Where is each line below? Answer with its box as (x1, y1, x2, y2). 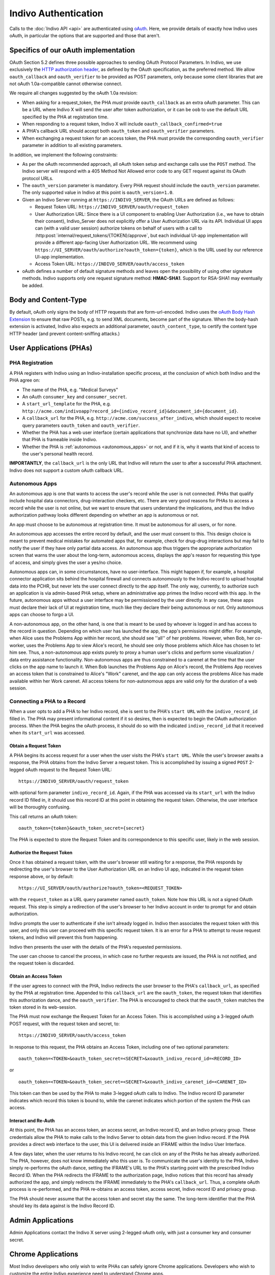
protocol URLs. (22, 175, 53, 181)
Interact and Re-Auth (9, 1117, 55, 1124)
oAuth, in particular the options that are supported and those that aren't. (9, 32, 160, 38)
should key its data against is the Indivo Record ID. (9, 1203, 116, 1209)
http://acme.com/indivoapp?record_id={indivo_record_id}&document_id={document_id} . (22, 408, 239, 414)
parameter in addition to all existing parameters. (22, 142, 123, 148)
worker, (9, 642, 25, 648)
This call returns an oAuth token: (9, 813, 78, 820)
